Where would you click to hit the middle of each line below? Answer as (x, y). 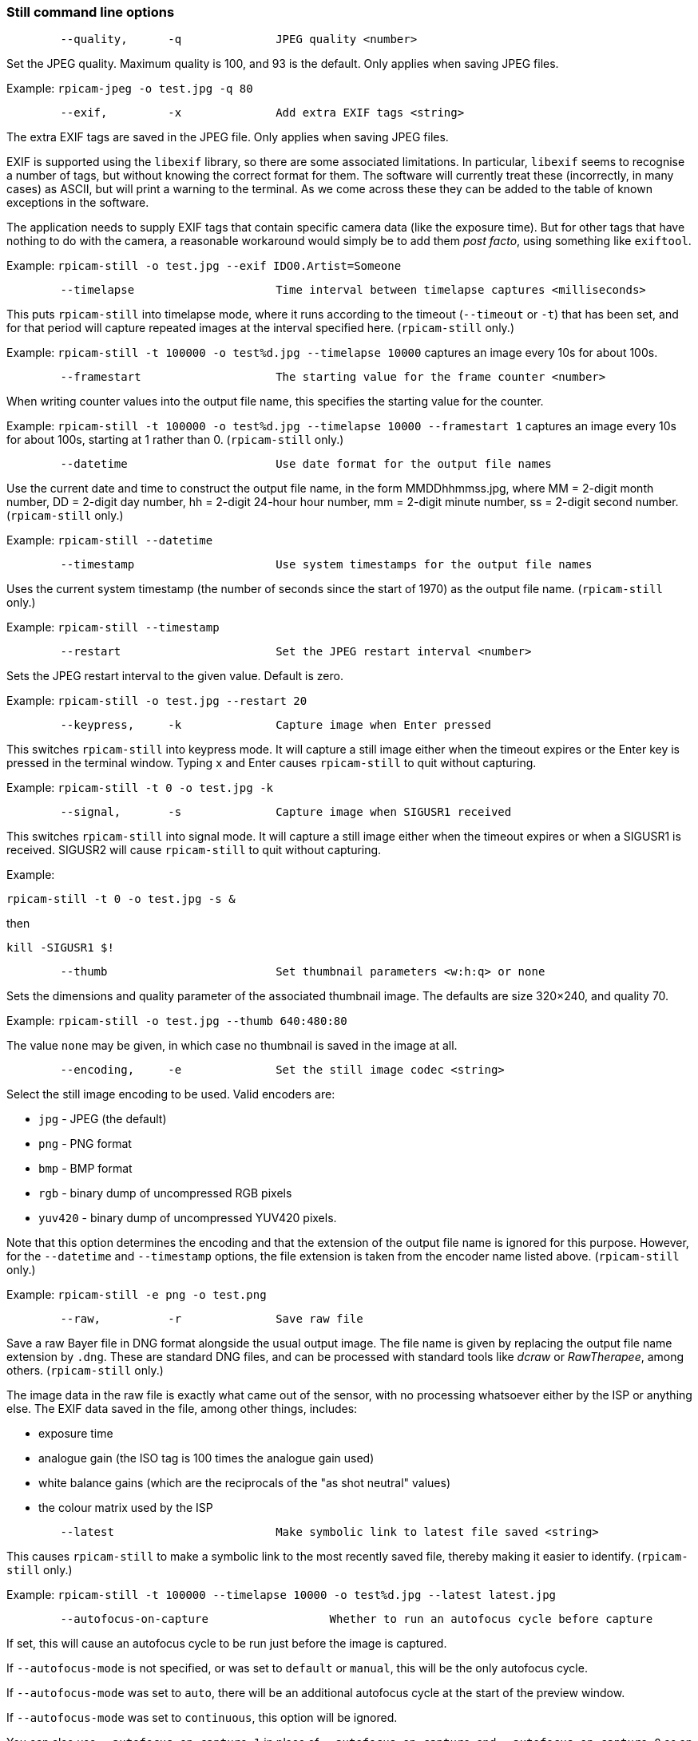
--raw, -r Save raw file (212, 1319)
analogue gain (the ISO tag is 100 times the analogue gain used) (206, 1458)
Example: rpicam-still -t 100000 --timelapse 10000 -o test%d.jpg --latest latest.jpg (282, 1595)
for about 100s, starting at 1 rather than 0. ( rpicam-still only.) (175, 440)
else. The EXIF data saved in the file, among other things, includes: (182, 1409)
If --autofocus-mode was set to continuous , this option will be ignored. (202, 1718)
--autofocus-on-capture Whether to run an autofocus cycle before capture (357, 1619)
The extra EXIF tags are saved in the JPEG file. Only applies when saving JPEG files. (228, 137)
